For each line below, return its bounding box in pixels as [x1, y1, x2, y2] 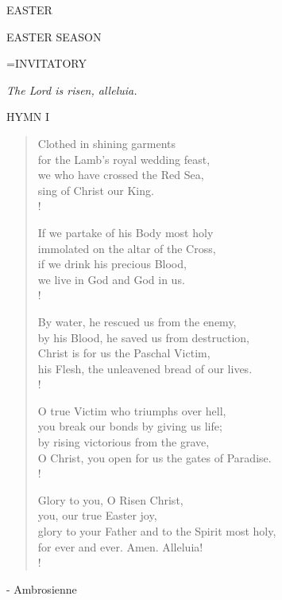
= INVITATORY [6, 55, 87, 72]
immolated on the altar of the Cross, [37, 240, 216, 256]
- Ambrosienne [6, 580, 77, 597]
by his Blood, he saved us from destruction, [37, 329, 249, 345]
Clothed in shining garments [37, 134, 176, 151]
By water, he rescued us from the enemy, [37, 313, 237, 329]
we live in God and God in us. [37, 271, 185, 287]
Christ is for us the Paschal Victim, [37, 345, 211, 361]
